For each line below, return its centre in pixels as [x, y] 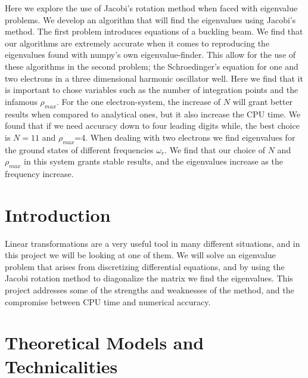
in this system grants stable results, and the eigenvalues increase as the [153, 161]
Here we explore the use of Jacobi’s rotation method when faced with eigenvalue [151, 8]
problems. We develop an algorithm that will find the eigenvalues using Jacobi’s [150, 19]
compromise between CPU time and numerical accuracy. [108, 301]
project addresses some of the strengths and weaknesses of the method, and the [150, 290]
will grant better [263, 101]
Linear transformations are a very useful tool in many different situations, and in [153, 243]
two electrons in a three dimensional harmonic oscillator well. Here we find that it [154, 78]
